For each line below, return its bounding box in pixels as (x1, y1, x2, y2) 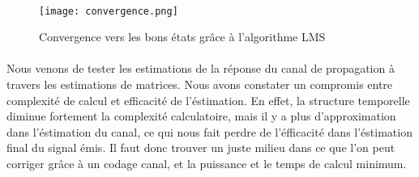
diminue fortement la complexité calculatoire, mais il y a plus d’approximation (6, 107, 396, 124)
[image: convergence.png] (39, 5, 178, 17)
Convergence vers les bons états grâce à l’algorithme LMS (39, 28, 326, 45)
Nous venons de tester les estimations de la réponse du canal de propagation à (6, 60, 395, 77)
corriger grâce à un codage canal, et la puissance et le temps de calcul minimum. (6, 155, 407, 171)
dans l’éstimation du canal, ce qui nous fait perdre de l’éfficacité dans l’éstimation (6, 123, 413, 140)
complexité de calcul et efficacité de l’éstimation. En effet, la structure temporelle (6, 91, 410, 108)
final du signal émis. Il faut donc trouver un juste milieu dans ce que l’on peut (6, 139, 395, 156)
